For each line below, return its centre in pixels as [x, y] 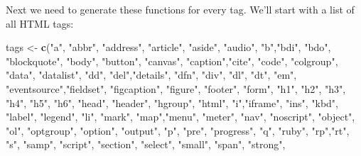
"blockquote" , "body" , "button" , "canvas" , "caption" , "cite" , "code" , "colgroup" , [172, 61]
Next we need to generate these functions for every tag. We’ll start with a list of [180, 9]
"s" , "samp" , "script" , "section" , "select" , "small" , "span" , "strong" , [146, 144]
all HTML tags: [40, 23]
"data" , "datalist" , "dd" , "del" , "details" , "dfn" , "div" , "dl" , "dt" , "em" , [151, 75]
